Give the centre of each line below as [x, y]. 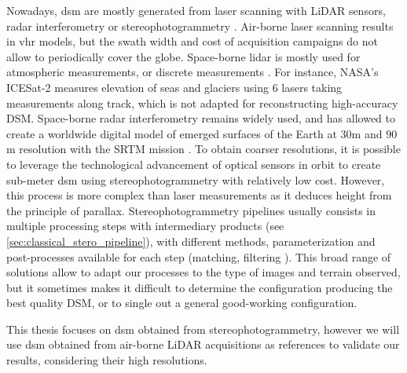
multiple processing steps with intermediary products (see [145, 226]
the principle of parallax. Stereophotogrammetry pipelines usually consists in [191, 210]
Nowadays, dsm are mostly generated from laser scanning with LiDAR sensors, [196, 10]
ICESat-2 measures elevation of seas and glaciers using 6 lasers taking [174, 87]
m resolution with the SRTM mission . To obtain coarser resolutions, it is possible [203, 149]
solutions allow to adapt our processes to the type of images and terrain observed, [203, 272]
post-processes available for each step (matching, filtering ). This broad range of [199, 256]
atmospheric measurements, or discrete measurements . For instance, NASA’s [192, 72]
